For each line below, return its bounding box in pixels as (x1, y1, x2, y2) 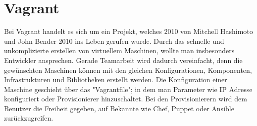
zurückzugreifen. (4, 113, 53, 123)
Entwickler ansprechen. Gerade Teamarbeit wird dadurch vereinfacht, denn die (4, 55, 243, 65)
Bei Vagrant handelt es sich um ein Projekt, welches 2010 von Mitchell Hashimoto (4, 26, 253, 36)
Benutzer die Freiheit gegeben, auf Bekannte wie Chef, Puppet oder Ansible (4, 103, 234, 113)
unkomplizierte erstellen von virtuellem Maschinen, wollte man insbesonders (4, 45, 235, 56)
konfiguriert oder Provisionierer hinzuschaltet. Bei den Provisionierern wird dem (4, 94, 247, 104)
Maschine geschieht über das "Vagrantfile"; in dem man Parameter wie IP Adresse (4, 84, 253, 94)
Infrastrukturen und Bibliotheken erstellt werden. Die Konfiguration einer (4, 74, 227, 85)
